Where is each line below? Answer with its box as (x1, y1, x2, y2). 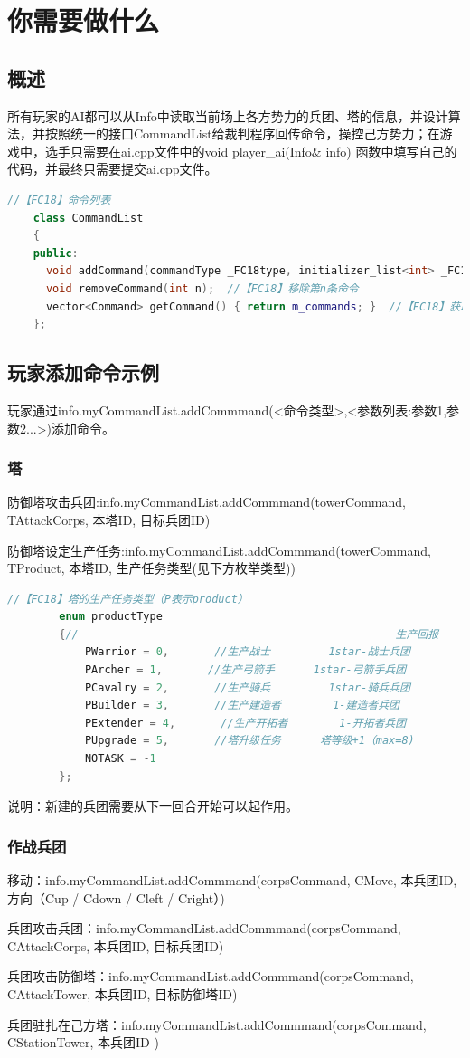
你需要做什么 (7, 2, 160, 39)
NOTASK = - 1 (84, 752, 156, 766)
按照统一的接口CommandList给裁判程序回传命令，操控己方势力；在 (44, 124, 440, 143)
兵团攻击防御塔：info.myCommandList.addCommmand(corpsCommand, (7, 967, 414, 986)
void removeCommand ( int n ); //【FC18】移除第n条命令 (45, 281, 359, 295)
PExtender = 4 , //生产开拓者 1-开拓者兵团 (84, 716, 407, 729)
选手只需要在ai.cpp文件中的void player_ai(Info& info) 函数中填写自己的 (44, 141, 457, 160)
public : (33, 246, 79, 260)
